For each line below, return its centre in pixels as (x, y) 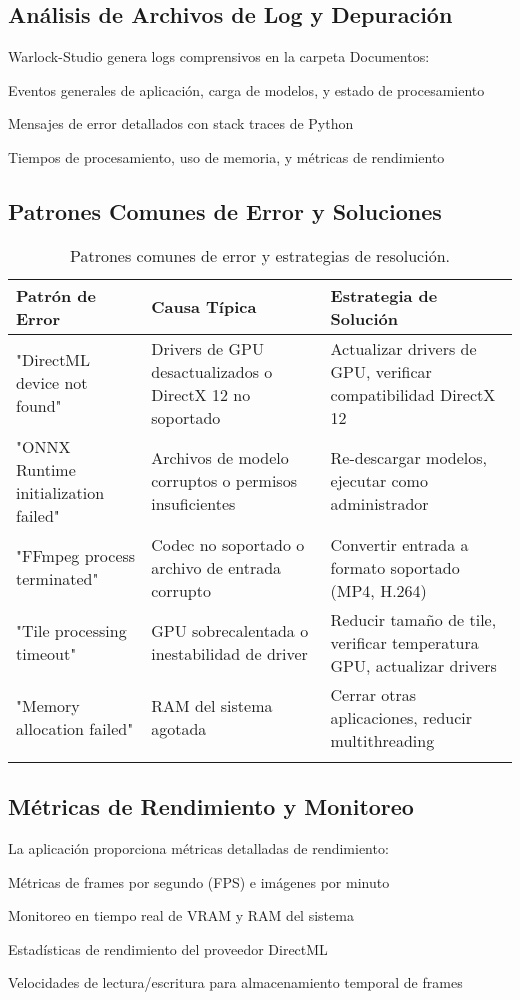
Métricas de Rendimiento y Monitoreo (211, 806)
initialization (60, 492)
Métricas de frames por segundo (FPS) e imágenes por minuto (199, 881)
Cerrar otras (373, 694)
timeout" (46, 654)
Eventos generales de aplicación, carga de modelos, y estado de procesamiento (246, 89)
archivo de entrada (216, 567)
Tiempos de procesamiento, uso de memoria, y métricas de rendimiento (226, 156)
